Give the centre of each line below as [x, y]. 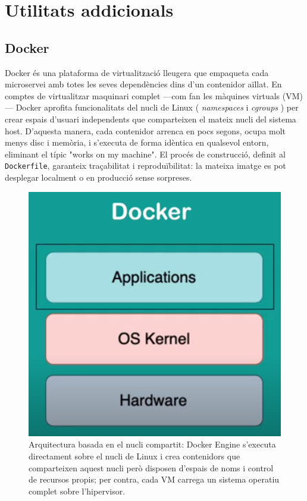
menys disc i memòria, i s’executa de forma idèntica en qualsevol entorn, [137, 142]
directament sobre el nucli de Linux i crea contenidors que [134, 456]
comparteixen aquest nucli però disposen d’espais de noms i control [151, 467]
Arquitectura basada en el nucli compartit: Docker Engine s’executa [152, 444]
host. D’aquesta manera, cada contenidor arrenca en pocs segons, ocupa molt [145, 130]
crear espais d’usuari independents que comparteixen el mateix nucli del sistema [151, 119]
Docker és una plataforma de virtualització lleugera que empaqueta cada [137, 72]
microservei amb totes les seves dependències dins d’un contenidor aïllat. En [143, 84]
